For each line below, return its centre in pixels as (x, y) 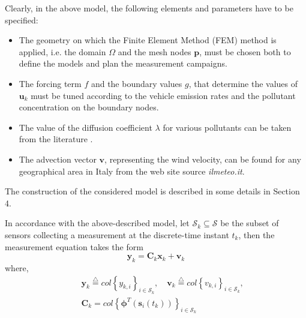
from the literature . (56, 139)
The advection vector (58, 159)
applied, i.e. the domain (62, 51)
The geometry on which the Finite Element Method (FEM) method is (148, 40)
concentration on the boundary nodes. (89, 107)
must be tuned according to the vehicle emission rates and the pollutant (163, 95)
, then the (256, 234)
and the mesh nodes (154, 51)
